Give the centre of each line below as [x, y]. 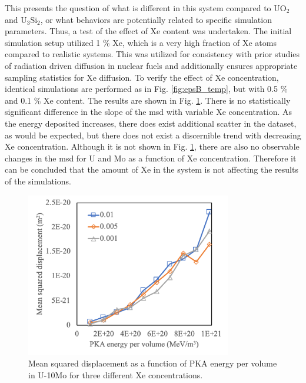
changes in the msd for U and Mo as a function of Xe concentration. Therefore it [151, 158]
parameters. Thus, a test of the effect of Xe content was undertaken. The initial [148, 31]
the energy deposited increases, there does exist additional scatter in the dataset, [151, 123]
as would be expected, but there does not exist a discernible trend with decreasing [153, 135]
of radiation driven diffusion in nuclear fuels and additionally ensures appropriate [151, 65]
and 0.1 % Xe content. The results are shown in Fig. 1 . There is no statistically [148, 100]
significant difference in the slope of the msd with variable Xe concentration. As [149, 112]
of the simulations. [38, 181]
